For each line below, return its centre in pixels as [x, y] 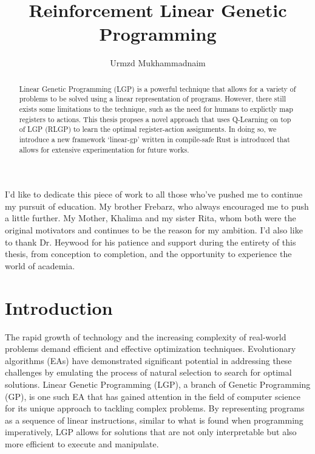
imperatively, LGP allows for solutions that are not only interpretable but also [151, 432]
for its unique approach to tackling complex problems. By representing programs [155, 408]
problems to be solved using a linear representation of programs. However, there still [153, 99]
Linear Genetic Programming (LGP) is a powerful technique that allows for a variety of [157, 88]
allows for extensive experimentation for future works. [104, 149]
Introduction [59, 307]
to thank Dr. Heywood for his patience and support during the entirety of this [151, 242]
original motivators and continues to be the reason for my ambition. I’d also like [154, 230]
